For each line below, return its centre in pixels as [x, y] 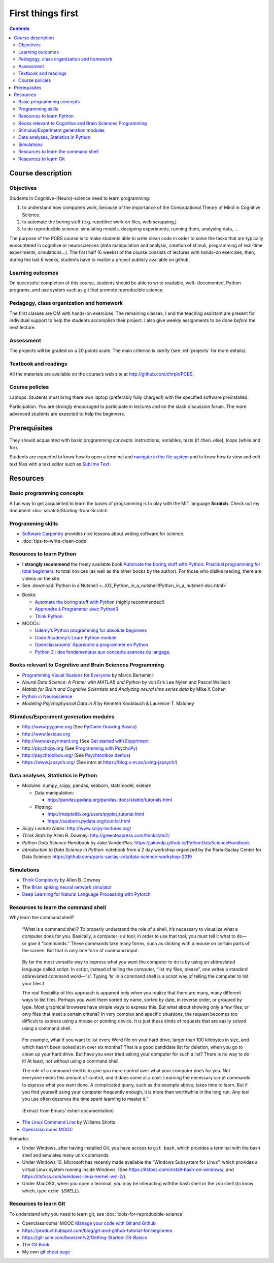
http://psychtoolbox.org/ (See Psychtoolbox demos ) [76, 755]
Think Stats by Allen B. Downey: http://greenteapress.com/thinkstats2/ [96, 835]
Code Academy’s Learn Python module [76, 637]
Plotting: [44, 807]
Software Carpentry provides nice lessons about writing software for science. [103, 534]
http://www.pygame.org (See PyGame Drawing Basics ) [79, 727]
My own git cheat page [46, 1252]
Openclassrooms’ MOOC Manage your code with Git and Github [89, 1223]
